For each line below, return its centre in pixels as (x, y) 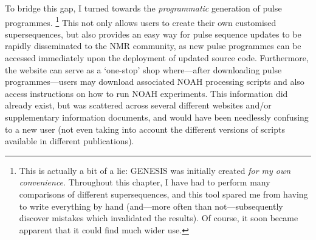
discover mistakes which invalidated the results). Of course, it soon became (159, 218)
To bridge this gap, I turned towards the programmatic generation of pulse (143, 8)
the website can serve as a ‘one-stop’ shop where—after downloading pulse (143, 69)
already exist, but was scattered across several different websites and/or (138, 105)
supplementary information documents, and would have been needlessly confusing (157, 117)
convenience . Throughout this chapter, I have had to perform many (145, 182)
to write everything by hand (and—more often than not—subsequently (151, 206)
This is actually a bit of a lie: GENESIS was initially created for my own (155, 170)
